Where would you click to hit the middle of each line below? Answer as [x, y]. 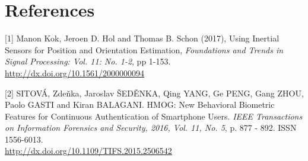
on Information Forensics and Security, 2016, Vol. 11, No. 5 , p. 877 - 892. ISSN [151, 128]
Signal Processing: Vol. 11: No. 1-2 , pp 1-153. [88, 61]
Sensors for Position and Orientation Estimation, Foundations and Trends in [144, 49]
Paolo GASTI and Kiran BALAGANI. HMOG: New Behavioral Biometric [140, 104]
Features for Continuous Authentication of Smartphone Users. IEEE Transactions [154, 116]
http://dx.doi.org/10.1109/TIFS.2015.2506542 [88, 151]
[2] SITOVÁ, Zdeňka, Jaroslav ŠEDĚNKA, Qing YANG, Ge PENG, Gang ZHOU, [154, 93]
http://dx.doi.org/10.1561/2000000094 [74, 73]
